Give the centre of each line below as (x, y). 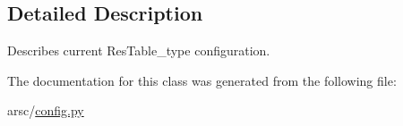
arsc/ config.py (46, 110)
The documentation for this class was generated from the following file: (202, 80)
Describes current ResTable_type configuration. (139, 50)
